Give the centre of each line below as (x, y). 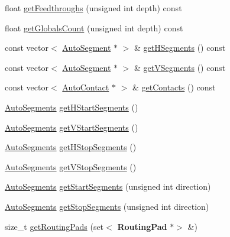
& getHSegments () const (180, 48)
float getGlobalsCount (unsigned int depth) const (94, 27)
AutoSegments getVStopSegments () (71, 166)
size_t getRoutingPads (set (54, 226)
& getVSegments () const (180, 67)
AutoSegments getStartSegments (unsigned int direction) (108, 186)
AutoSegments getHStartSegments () (72, 107)
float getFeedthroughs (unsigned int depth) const (93, 8)
